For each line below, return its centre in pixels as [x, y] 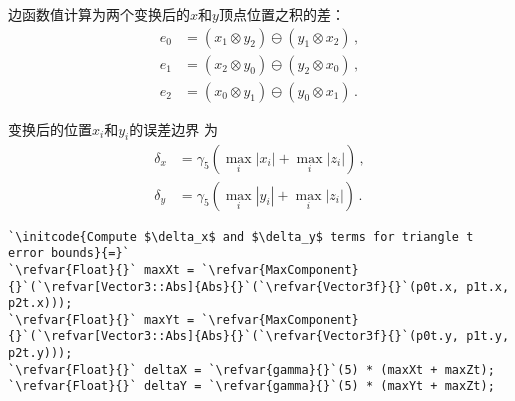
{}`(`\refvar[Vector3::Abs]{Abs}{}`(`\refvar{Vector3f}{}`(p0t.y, [234, 336]
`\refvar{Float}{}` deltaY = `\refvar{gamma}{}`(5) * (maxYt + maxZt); [251, 386]
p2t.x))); [40, 303]
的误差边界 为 [173, 128]
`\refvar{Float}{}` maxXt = [101, 269]
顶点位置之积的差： [281, 14]
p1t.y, [488, 336]
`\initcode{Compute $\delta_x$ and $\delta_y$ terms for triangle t [241, 236]
